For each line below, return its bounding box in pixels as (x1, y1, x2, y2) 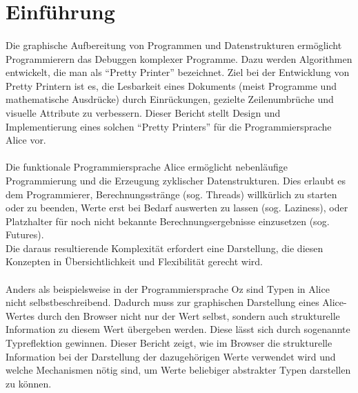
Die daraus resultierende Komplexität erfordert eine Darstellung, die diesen (6, 240, 324, 255)
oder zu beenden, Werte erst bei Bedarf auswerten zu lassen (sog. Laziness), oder (6, 200, 348, 215)
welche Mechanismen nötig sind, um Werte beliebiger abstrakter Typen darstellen (6, 363, 351, 377)
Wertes (6, 308, 35, 323)
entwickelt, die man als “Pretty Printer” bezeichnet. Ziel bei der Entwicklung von (6, 65, 350, 79)
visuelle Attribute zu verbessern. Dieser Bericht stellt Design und (6, 105, 281, 119)
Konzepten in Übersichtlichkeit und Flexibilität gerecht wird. (6, 254, 263, 269)
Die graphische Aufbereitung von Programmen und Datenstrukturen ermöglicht (6, 37, 342, 52)
